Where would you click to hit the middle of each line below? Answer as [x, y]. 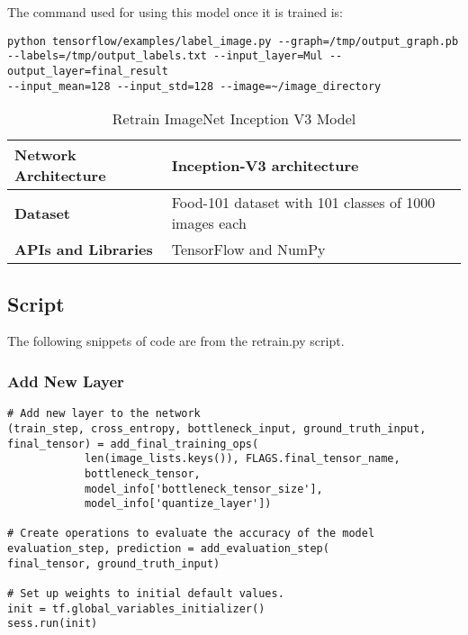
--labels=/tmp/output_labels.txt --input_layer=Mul [165, 56]
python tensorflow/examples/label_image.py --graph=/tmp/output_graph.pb [233, 41]
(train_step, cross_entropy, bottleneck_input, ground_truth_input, [217, 428]
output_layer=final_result [88, 71]
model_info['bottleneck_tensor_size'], [203, 489]
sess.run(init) [53, 624]
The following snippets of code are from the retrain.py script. [176, 341]
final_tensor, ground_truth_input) [114, 563]
